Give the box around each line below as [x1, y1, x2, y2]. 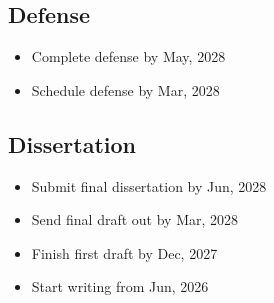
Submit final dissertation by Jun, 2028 [31, 175, 267, 196]
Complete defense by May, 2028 [31, 46, 226, 67]
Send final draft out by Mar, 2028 [31, 209, 239, 230]
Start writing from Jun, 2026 [31, 276, 209, 297]
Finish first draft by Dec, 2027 [31, 242, 218, 263]
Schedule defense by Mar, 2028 [31, 79, 220, 100]
